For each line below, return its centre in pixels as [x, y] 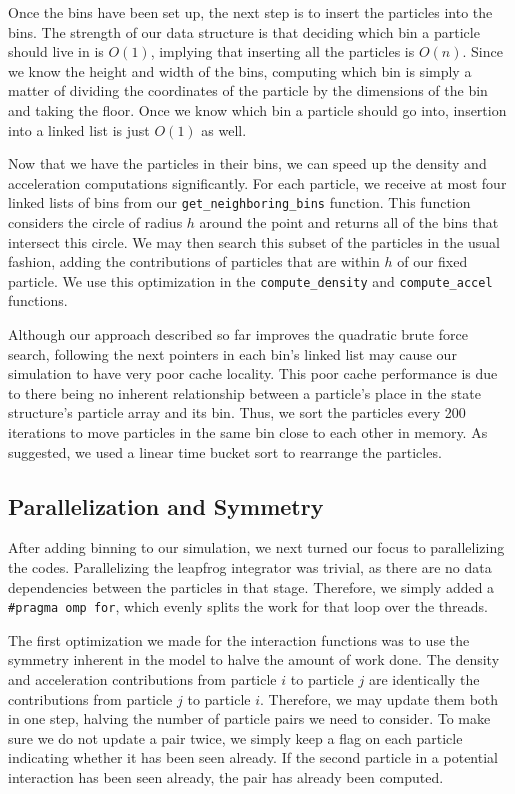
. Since [482, 51]
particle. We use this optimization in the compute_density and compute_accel [250, 280]
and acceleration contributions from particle [142, 679]
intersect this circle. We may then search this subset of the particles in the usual [254, 241]
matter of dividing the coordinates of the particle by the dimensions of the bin [248, 90]
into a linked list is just [79, 129]
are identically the [424, 679]
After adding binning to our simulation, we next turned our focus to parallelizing [256, 547]
